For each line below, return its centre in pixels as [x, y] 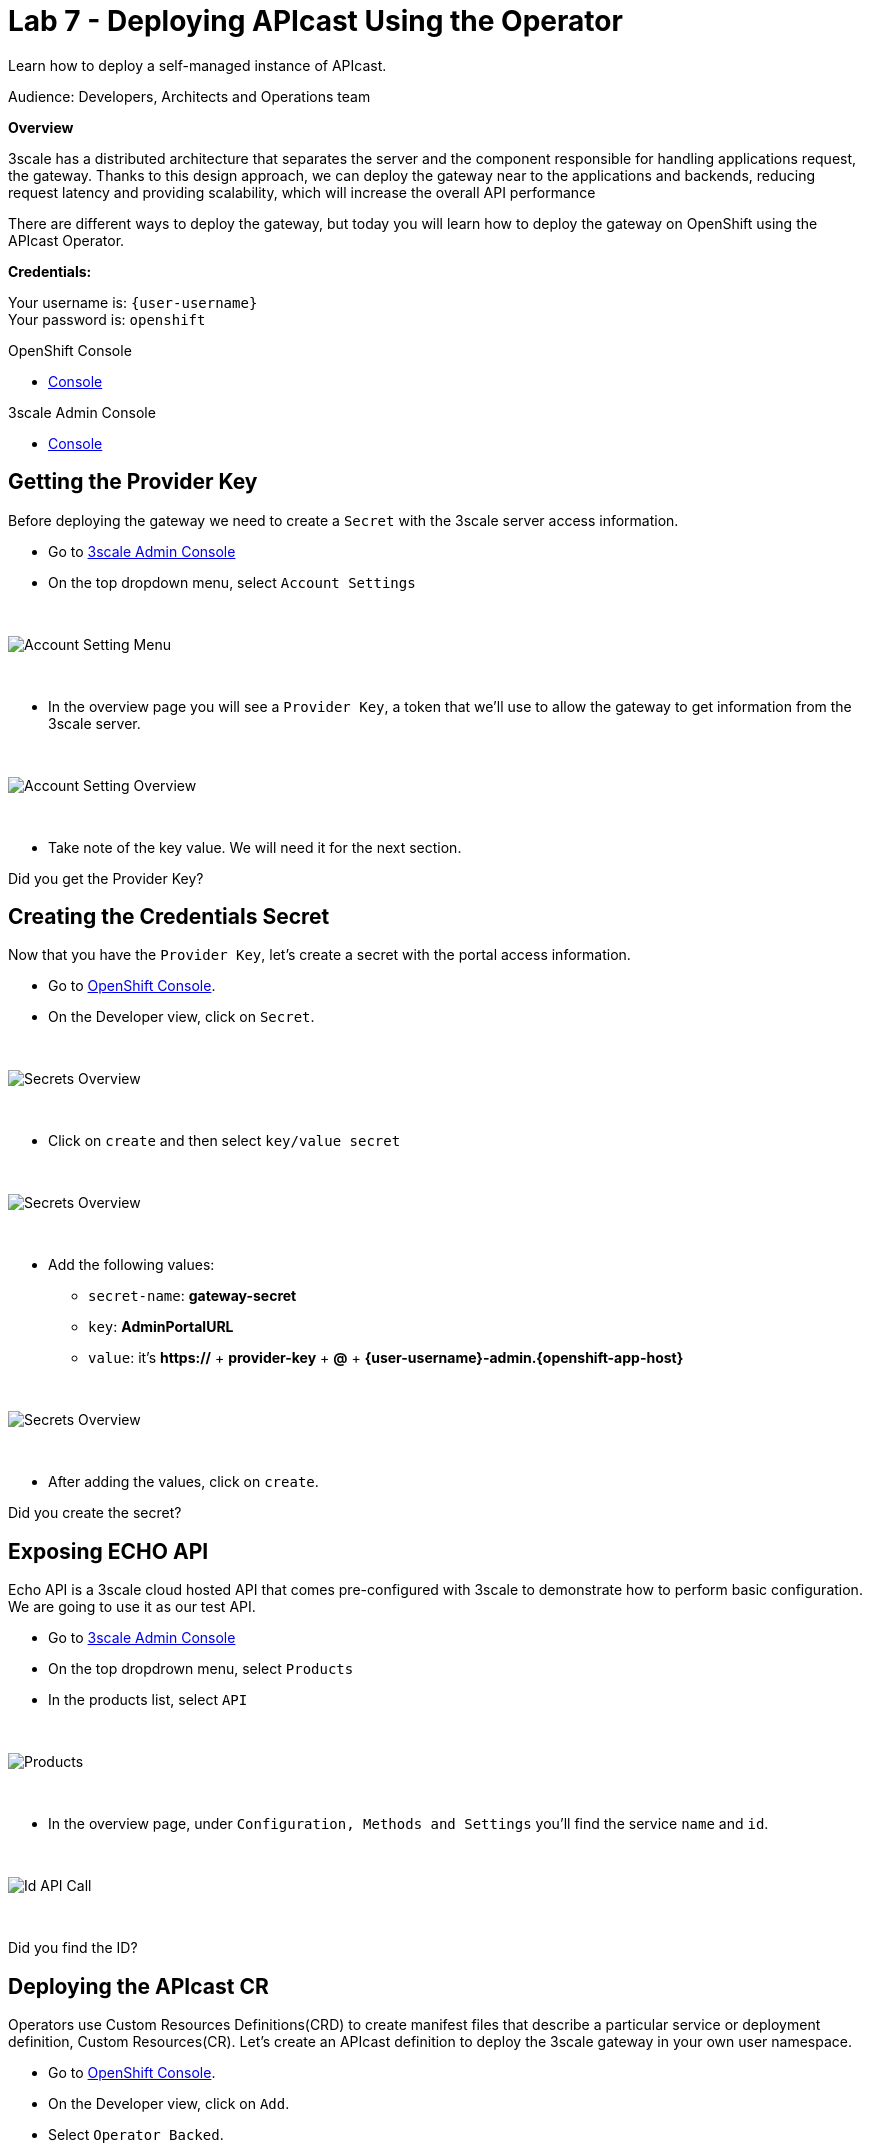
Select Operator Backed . [136, 2135]
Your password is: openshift [107, 319]
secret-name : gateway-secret [192, 1296]
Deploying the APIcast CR [138, 1986]
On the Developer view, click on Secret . [181, 1017]
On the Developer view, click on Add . [169, 2104]
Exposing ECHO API [108, 1551]
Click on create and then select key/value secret [224, 1141]
